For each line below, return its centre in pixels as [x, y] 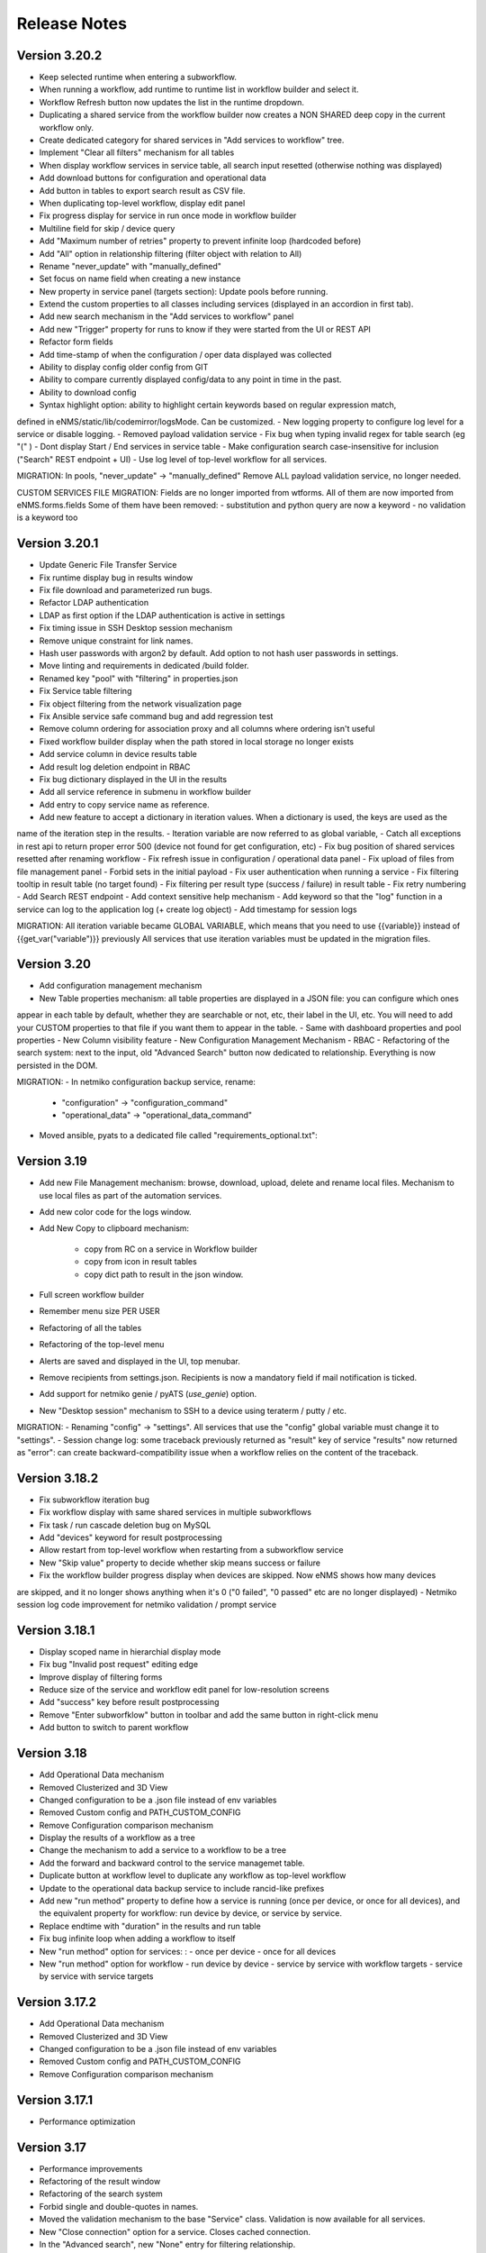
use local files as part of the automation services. [130, 1195]
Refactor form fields [76, 342]
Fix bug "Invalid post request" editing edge [118, 1665]
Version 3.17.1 [55, 2100]
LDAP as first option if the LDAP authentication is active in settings [162, 615]
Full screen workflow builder [92, 1295]
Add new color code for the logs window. [116, 1212]
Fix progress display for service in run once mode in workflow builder [168, 215]
